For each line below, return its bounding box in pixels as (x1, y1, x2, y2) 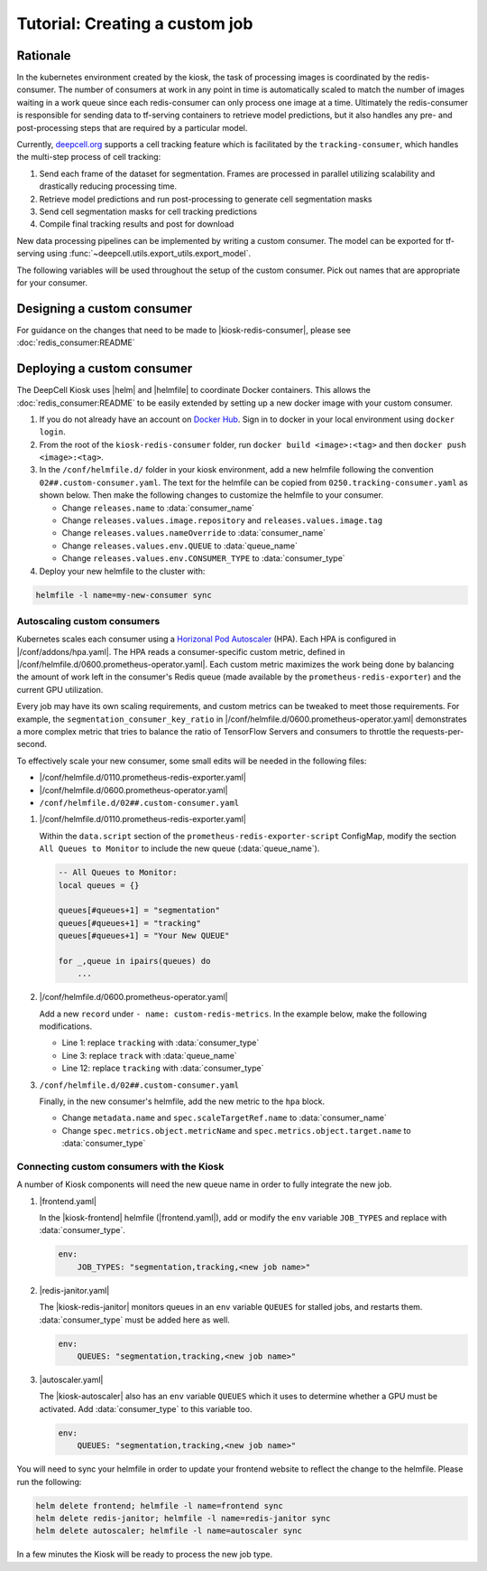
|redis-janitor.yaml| (39, 1285, 110, 1295)
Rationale (16, 48, 71, 63)
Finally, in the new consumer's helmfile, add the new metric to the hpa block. (39, 1096, 325, 1107)
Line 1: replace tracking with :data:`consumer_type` (61, 1037, 260, 1048)
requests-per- (411, 726, 464, 737)
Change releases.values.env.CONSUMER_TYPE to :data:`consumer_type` (61, 553, 346, 564)
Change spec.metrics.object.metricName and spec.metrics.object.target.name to (61, 1125, 411, 1136)
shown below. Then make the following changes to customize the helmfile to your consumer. (39, 490, 383, 500)
